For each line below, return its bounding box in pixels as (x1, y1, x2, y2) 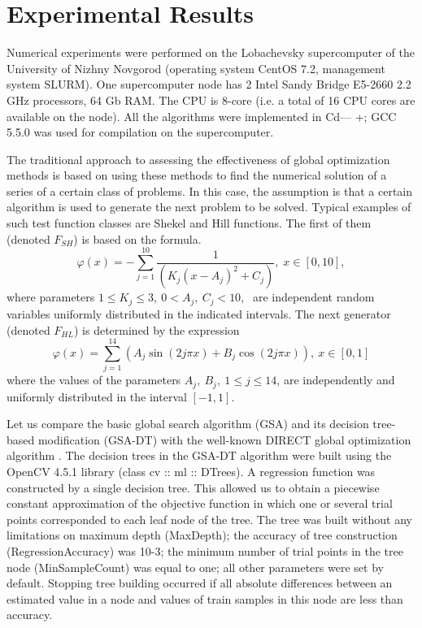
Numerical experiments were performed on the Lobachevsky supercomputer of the (7, 44, 415, 61)
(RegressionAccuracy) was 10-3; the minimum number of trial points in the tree (7, 543, 403, 560)
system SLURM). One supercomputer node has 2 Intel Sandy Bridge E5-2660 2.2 (7, 76, 411, 93)
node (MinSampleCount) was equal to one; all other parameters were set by (7, 558, 384, 575)
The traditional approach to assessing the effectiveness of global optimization (7, 150, 390, 167)
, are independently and (276, 371, 395, 388)
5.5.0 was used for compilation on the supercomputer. (7, 123, 274, 141)
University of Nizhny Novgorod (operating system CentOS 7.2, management (7, 59, 385, 76)
